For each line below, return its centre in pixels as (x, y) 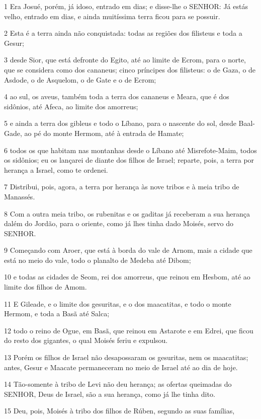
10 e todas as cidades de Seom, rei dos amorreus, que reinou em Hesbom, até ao (127, 277)
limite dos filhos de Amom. (46, 287)
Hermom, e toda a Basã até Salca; (57, 313)
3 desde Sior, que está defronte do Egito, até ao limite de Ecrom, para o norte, (125, 60)
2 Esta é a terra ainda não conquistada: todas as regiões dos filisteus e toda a (123, 33)
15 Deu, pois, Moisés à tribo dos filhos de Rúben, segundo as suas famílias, (119, 411)
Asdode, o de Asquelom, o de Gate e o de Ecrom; (80, 79)
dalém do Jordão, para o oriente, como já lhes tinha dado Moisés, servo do (119, 223)
